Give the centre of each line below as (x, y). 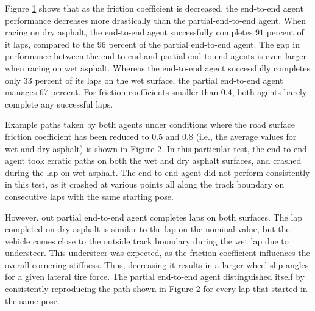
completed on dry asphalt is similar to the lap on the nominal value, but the (147, 229)
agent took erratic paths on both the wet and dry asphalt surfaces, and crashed (153, 160)
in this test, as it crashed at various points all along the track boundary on (145, 184)
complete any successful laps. (59, 104)
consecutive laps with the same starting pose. (89, 196)
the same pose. (32, 300)
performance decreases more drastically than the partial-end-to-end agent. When (155, 20)
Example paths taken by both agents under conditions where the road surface (150, 124)
